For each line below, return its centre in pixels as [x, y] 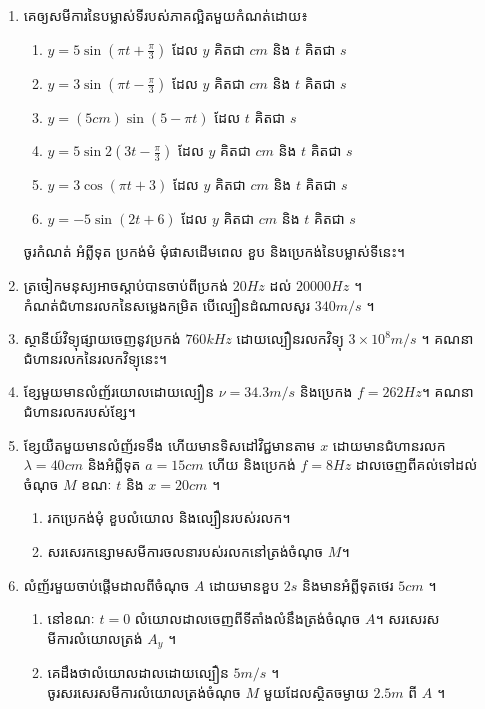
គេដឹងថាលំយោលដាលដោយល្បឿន [138, 672]
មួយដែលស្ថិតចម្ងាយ [316, 691]
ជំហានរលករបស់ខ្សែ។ [79, 410]
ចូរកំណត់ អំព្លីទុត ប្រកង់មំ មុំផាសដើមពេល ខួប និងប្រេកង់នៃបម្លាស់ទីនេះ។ [214, 251]
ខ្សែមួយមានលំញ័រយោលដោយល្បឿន [119, 391]
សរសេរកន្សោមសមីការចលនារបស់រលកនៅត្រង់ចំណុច [185, 550]
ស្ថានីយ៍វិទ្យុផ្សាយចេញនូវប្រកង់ [102, 338]
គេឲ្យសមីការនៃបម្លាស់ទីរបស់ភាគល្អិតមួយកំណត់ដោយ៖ [165, 15]
